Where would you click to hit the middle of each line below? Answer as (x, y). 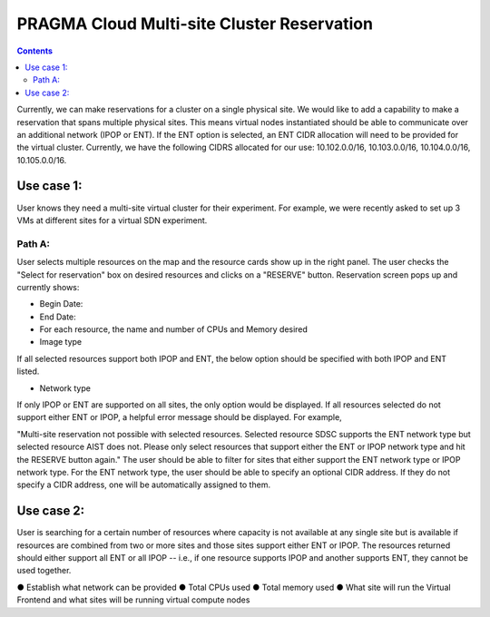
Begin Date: (61, 304)
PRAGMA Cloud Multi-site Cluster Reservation (195, 24)
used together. (44, 571)
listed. (28, 371)
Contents (35, 51)
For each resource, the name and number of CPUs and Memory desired (174, 329)
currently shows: (48, 287)
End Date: (58, 317)
